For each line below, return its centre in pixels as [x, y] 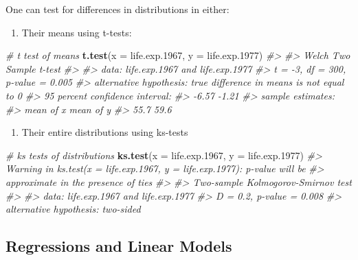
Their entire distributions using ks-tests [105, 132]
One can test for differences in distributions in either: [118, 9]
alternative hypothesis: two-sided [73, 209]
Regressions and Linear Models [119, 246]
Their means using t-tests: [77, 32]
